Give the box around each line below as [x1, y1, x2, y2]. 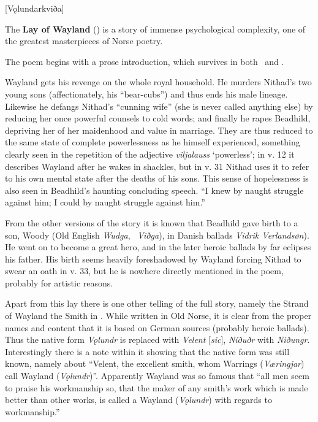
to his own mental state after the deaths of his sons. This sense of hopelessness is [5, 172, 309, 185]
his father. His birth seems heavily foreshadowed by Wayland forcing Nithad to [5, 252, 301, 265]
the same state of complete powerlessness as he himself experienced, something [5, 136, 300, 148]
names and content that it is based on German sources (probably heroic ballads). [5, 321, 309, 334]
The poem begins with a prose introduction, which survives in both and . [5, 55, 284, 67]
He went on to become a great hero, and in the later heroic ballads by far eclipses [5, 240, 311, 253]
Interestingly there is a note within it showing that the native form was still [5, 345, 290, 358]
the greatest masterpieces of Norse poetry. [5, 34, 163, 47]
